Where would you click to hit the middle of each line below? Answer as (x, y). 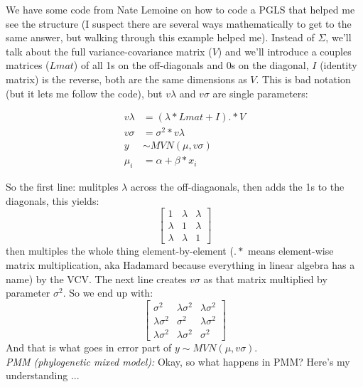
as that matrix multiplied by (265, 279)
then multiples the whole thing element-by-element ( (120, 251)
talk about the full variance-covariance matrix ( (109, 51)
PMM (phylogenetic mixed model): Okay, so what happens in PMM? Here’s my (178, 361)
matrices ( (28, 65)
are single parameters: (260, 93)
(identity (338, 65)
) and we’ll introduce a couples (285, 51)
